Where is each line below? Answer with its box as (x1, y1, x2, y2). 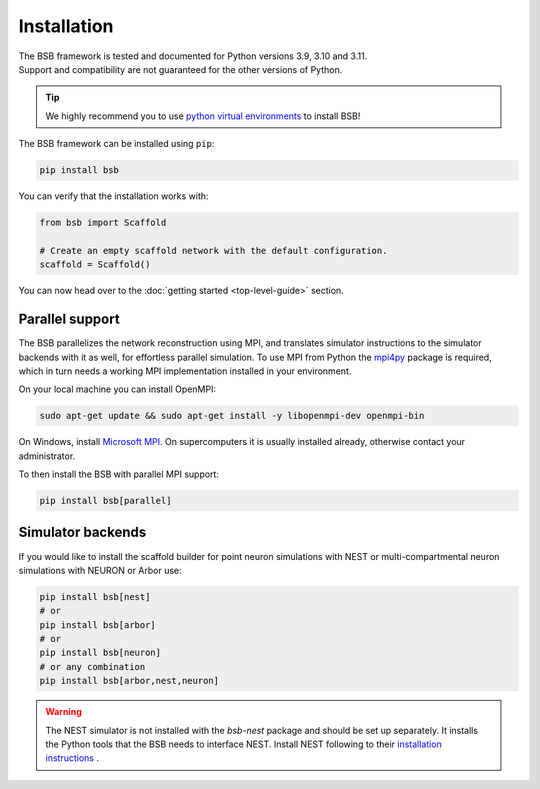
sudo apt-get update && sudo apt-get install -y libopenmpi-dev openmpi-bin (39, 410, 425, 422)
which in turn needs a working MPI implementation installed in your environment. (18, 365, 352, 377)
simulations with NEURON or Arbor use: (18, 564, 182, 576)
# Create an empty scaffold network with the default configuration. (39, 245, 388, 256)
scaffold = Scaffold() (39, 259, 151, 270)
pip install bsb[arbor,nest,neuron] (39, 675, 220, 687)
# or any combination (39, 661, 146, 672)
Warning (45, 706, 82, 718)
